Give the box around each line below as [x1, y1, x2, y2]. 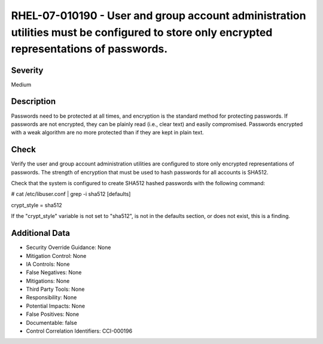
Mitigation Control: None [26, 252, 87, 259]
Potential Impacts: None [26, 302, 86, 309]
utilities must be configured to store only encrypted [11, 26, 273, 39]
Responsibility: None [26, 294, 77, 301]
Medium [11, 81, 32, 88]
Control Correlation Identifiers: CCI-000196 [26, 327, 133, 334]
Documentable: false [26, 319, 77, 326]
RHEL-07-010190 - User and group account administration [11, 9, 306, 22]
